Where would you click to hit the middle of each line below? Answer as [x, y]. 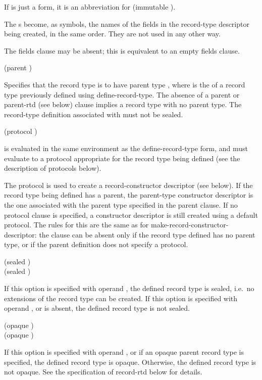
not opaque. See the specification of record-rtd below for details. [103, 372]
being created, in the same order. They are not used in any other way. [112, 34]
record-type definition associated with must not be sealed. [94, 114]
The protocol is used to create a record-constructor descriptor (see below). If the [128, 185]
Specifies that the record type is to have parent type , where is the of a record [125, 84]
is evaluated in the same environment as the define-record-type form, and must [126, 148]
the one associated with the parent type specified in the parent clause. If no [121, 204]
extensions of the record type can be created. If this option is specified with [121, 298]
